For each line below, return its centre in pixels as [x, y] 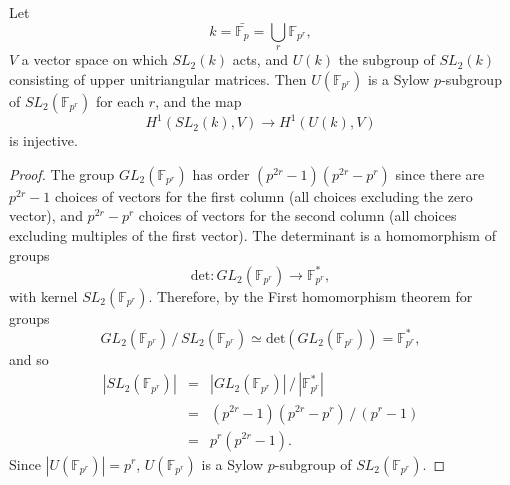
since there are [440, 173]
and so [29, 358]
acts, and [260, 59]
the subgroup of [386, 59]
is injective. [43, 140]
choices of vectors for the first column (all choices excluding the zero [263, 195]
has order [221, 173]
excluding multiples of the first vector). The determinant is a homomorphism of [252, 235]
